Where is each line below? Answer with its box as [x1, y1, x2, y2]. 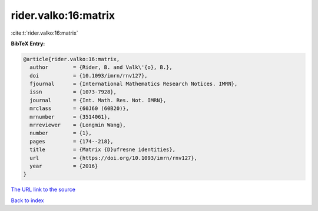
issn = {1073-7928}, [29, 89, 117, 95]
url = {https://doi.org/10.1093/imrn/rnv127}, [29, 155, 197, 161]
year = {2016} [29, 163, 98, 169]
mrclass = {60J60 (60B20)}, [29, 105, 130, 112]
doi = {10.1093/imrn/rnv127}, [29, 72, 148, 79]
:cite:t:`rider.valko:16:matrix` [11, 29, 79, 36]
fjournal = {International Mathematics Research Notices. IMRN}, [29, 81, 238, 88]
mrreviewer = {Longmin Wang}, [29, 122, 126, 129]
